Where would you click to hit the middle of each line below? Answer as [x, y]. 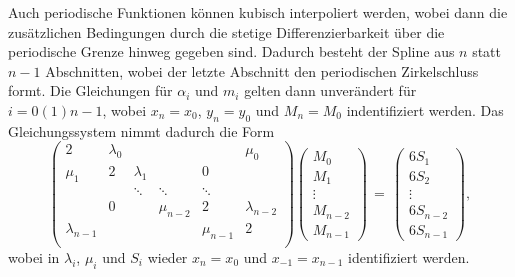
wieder [167, 256]
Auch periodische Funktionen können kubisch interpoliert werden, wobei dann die [258, 12]
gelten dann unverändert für [330, 90]
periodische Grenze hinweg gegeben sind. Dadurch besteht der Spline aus [231, 51]
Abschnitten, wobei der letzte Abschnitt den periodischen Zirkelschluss [262, 70]
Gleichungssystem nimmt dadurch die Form [141, 130]
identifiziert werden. [409, 256]
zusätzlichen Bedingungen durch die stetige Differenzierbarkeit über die [226, 31]
